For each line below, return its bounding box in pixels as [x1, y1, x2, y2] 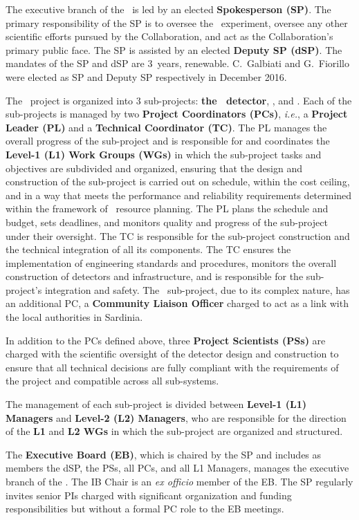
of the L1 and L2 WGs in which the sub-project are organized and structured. [6, 424, 343, 438]
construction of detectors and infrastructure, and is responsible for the [6, 269, 304, 284]
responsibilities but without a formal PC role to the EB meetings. [6, 501, 284, 516]
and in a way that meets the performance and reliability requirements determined [6, 187, 352, 202]
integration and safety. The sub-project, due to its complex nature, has [44, 282, 350, 297]
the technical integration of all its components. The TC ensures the [6, 242, 291, 257]
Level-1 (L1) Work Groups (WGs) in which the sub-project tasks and [6, 147, 322, 161]
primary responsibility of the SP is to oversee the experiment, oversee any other [6, 15, 348, 30]
